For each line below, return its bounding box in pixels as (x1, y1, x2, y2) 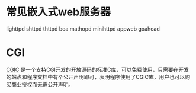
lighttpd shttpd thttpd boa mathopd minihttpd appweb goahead (6, 25, 160, 32)
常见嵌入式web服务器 (6, 5, 111, 19)
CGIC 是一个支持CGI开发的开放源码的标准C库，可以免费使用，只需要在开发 (6, 66, 189, 73)
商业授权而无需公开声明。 (11, 81, 74, 88)
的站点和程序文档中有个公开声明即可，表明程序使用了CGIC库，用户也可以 (6, 73, 185, 80)
